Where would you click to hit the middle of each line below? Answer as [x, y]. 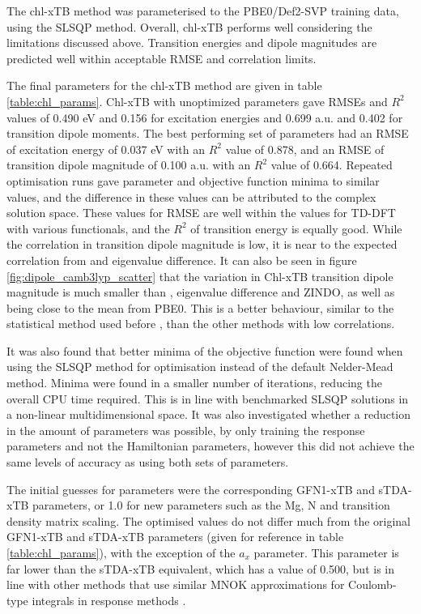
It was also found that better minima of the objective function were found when [205, 350]
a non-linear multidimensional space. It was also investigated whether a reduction [209, 414]
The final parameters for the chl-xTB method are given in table [164, 85]
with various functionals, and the [88, 228]
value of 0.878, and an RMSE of [305, 149]
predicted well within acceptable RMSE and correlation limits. [162, 58]
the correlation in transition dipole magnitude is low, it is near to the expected [202, 244]
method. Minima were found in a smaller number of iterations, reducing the [194, 383]
